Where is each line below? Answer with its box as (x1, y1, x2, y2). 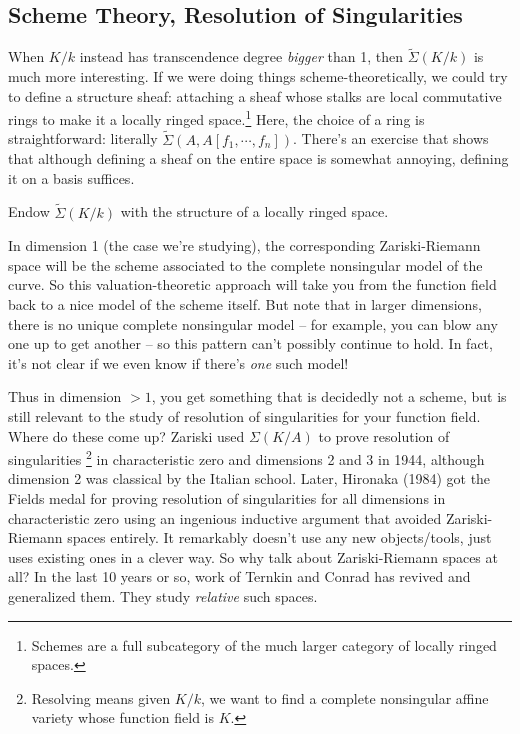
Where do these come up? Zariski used (8, 425, 245, 446)
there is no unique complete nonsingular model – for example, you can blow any (8, 313, 498, 334)
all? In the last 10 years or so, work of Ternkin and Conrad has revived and (8, 566, 471, 587)
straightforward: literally (8, 128, 158, 149)
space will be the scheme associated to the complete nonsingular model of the (8, 254, 483, 275)
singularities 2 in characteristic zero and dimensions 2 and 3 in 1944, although (8, 446, 485, 469)
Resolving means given (31, 687, 171, 708)
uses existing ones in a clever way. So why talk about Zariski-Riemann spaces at (8, 546, 498, 567)
